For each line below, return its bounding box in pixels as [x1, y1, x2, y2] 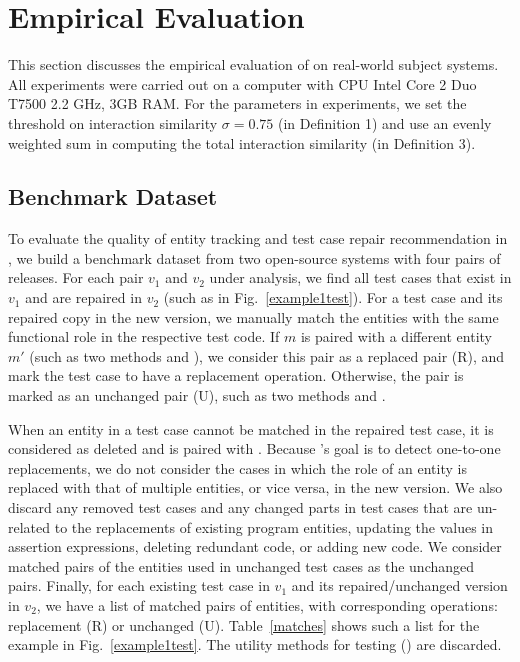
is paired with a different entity [300, 326, 493, 347]
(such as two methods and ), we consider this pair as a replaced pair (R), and [29, 345, 505, 366]
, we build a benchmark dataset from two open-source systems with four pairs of [8, 247, 501, 268]
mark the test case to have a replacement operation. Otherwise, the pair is [8, 365, 464, 386]
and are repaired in [25, 287, 142, 308]
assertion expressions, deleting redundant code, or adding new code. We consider [8, 536, 502, 557]
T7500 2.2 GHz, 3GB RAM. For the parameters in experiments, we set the [8, 93, 467, 114]
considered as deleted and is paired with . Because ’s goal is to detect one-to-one [8, 438, 501, 459]
